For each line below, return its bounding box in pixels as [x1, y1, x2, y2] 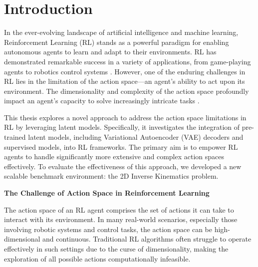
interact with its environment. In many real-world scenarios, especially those [4, 214, 238, 225]
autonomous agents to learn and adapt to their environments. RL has [4, 46, 217, 57]
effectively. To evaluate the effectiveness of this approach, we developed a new [4, 161, 242, 171]
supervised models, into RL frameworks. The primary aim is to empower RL [4, 141, 238, 152]
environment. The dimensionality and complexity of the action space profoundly [4, 85, 249, 96]
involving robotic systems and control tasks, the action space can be [4, 224, 213, 234]
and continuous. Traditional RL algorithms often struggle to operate [42, 234, 252, 244]
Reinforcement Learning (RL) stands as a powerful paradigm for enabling [4, 36, 229, 47]
